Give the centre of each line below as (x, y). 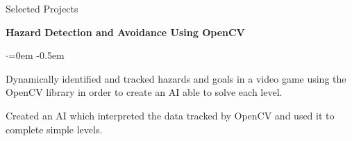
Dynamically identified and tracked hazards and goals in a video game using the (176, 78)
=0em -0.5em (36, 55)
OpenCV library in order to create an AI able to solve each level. (144, 92)
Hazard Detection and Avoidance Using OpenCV (125, 32)
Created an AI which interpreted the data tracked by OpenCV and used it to (170, 115)
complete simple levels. (54, 129)
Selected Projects (42, 8)
